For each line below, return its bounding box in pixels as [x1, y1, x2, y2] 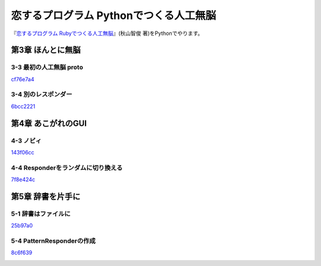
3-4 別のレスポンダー [11, 90, 73, 99]
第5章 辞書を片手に [11, 191, 81, 201]
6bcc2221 [11, 103, 36, 110]
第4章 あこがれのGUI [11, 118, 87, 128]
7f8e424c [11, 176, 36, 183]
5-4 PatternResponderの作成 [11, 237, 96, 245]
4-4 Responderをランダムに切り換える [11, 163, 123, 172]
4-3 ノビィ [11, 137, 42, 145]
